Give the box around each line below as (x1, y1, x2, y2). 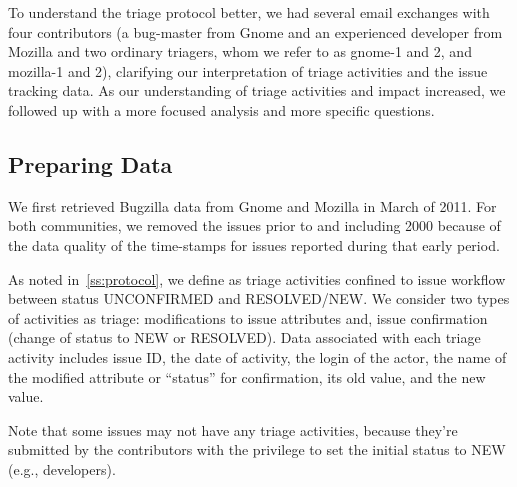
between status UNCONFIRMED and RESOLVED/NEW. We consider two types (8, 288, 510, 309)
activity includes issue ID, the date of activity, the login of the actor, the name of (8, 346, 507, 367)
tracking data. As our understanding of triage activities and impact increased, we (8, 80, 506, 101)
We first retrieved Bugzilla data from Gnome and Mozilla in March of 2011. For (8, 195, 497, 216)
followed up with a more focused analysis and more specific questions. (8, 99, 435, 120)
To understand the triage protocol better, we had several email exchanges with (8, 2, 490, 22)
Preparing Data (8, 148, 173, 179)
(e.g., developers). (8, 458, 116, 479)
